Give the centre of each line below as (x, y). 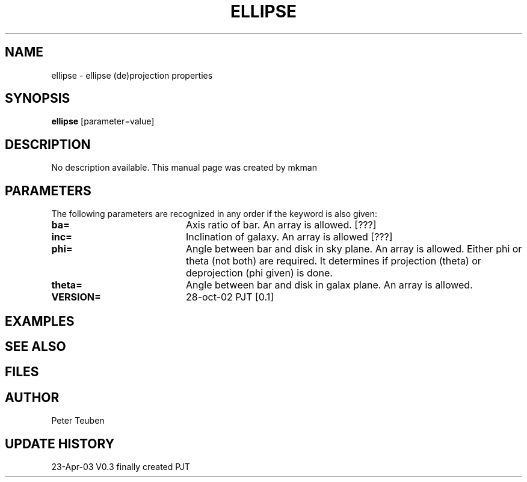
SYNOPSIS (38, 99)
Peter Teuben (78, 421)
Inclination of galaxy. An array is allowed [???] (289, 237)
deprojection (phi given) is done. (259, 273)
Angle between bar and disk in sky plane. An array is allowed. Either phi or (354, 249)
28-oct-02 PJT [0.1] (230, 297)
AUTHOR (32, 397)
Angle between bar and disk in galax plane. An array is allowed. (329, 285)
